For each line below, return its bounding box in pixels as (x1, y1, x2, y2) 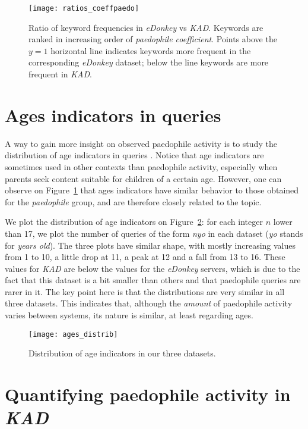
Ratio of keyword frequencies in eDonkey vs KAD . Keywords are (28, 21, 263, 33)
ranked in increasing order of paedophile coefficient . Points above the (28, 33, 277, 45)
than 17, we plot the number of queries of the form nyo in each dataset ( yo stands (5, 227, 303, 239)
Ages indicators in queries (5, 102, 221, 127)
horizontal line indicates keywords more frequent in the (50, 44, 251, 57)
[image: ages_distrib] (28, 330, 118, 339)
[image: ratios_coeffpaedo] (28, 4, 139, 12)
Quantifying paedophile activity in (5, 382, 291, 406)
